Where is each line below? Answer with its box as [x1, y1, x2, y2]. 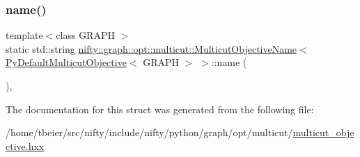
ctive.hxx [6, 138, 45, 153]
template [6, 28, 43, 42]
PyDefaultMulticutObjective [6, 55, 127, 69]
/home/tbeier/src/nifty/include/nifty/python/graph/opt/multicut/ [6, 125, 293, 140]
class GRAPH [56, 28, 115, 42]
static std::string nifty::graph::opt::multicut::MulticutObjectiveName [6, 41, 297, 56]
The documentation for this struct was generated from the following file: [6, 101, 314, 116]
